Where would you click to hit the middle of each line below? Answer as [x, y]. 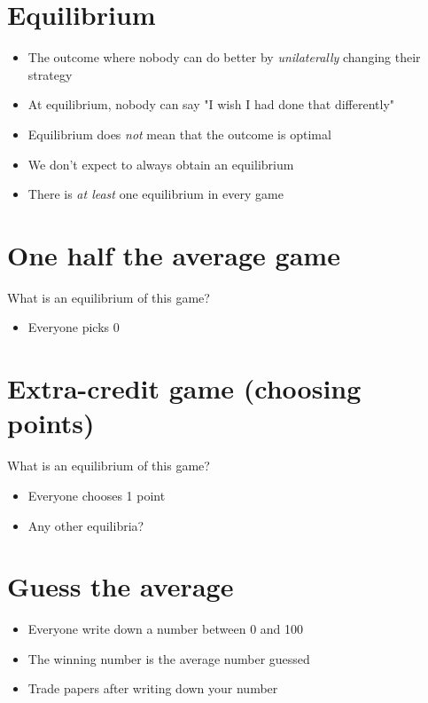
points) [51, 423]
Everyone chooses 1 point [97, 495]
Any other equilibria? [86, 525]
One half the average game [174, 254]
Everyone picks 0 [74, 327]
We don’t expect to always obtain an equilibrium [161, 164]
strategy [50, 74]
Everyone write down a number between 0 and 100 [166, 629]
